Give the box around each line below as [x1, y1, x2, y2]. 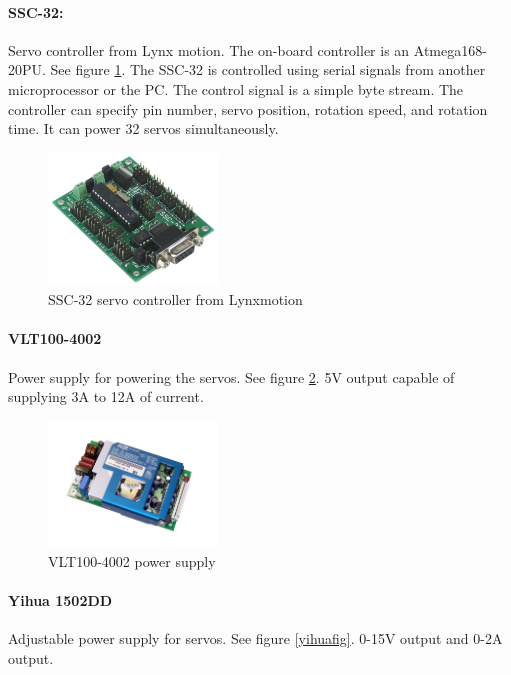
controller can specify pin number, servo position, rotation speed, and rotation [8, 98, 488, 119]
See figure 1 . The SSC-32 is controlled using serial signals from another [50, 59, 486, 80]
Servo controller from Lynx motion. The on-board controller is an [8, 39, 410, 60]
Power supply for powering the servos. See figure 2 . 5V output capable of [8, 366, 455, 387]
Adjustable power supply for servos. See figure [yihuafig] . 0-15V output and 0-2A [8, 627, 503, 648]
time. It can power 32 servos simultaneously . [8, 118, 279, 139]
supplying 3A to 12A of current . [8, 386, 204, 407]
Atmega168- [413, 39, 487, 60]
